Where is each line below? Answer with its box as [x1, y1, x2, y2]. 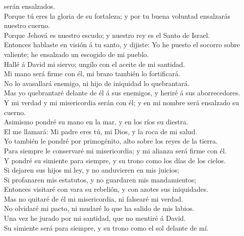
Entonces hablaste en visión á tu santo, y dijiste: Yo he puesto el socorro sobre [4, 39, 240, 50]
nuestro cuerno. [4, 20, 50, 30]
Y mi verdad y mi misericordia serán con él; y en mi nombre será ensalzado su [4, 97, 239, 107]
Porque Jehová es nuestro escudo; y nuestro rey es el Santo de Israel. [4, 29, 210, 40]
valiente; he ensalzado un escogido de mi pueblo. [4, 49, 149, 59]
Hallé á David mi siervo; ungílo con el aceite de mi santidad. [4, 59, 185, 69]
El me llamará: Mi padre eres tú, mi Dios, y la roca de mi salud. [4, 126, 197, 136]
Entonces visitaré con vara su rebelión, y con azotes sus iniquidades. [4, 184, 208, 194]
